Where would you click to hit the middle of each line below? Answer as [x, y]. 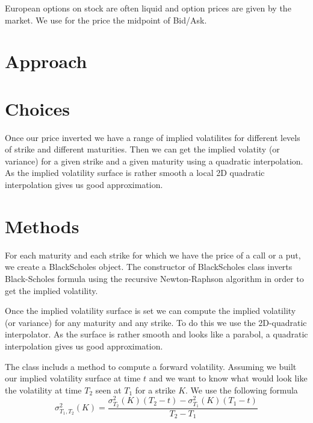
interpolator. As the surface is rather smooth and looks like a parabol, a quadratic [156, 334]
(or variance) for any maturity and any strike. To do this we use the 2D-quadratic [156, 322]
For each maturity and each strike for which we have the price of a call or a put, [153, 255]
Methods [42, 226]
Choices [37, 108]
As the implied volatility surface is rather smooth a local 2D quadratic [135, 173]
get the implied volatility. [51, 290]
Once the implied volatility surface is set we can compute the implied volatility [150, 311]
